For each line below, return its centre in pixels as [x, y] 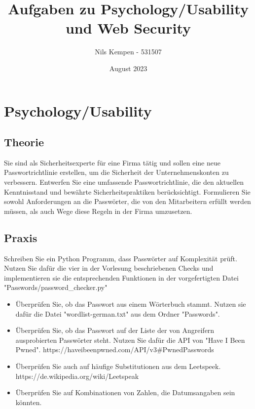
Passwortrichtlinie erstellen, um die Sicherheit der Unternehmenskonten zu [116, 172]
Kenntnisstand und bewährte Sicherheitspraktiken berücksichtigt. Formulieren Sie [127, 191]
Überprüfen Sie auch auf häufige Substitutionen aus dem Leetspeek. [118, 366]
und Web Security [128, 28]
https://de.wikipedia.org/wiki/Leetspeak [77, 376]
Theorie [24, 142]
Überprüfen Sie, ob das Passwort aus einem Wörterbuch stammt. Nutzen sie [131, 304]
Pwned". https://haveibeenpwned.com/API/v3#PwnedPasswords [115, 349]
